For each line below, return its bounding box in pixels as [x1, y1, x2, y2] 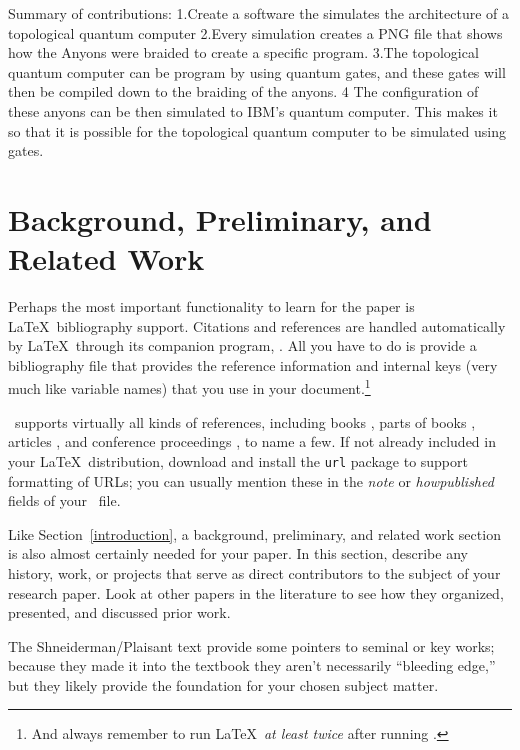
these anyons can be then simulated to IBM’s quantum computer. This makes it [8, 100, 498, 121]
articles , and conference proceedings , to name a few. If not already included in [8, 431, 496, 452]
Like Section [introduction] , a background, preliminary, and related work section [8, 523, 501, 544]
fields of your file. [8, 490, 121, 511]
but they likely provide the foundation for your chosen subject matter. [8, 674, 439, 695]
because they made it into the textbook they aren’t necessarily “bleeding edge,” [8, 655, 496, 676]
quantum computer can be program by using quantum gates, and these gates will [8, 61, 506, 82]
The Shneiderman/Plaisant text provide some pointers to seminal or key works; [8, 635, 495, 656]
